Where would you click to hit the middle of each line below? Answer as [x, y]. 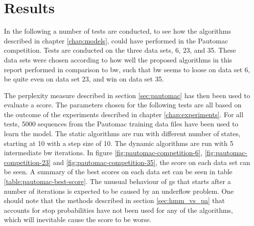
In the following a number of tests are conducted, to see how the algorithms [117, 31]
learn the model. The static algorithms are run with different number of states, [122, 134]
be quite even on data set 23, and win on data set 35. [84, 79]
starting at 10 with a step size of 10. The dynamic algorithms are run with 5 [119, 143]
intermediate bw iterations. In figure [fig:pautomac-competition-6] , [103, 153]
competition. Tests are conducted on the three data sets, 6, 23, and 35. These [120, 50]
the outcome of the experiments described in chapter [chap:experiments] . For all [124, 114]
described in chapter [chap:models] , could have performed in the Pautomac [116, 40]
